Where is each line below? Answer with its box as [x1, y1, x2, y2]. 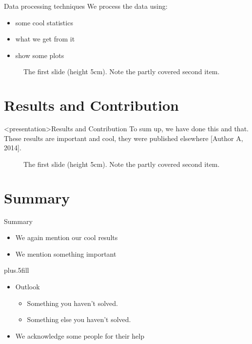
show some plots [15, 50, 64, 60]
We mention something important [15, 248, 116, 259]
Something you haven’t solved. [27, 298, 118, 308]
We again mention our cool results [15, 232, 118, 243]
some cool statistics [15, 17, 73, 27]
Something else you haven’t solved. [27, 314, 131, 324]
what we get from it [15, 34, 75, 44]
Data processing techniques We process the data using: [4, 1, 168, 11]
